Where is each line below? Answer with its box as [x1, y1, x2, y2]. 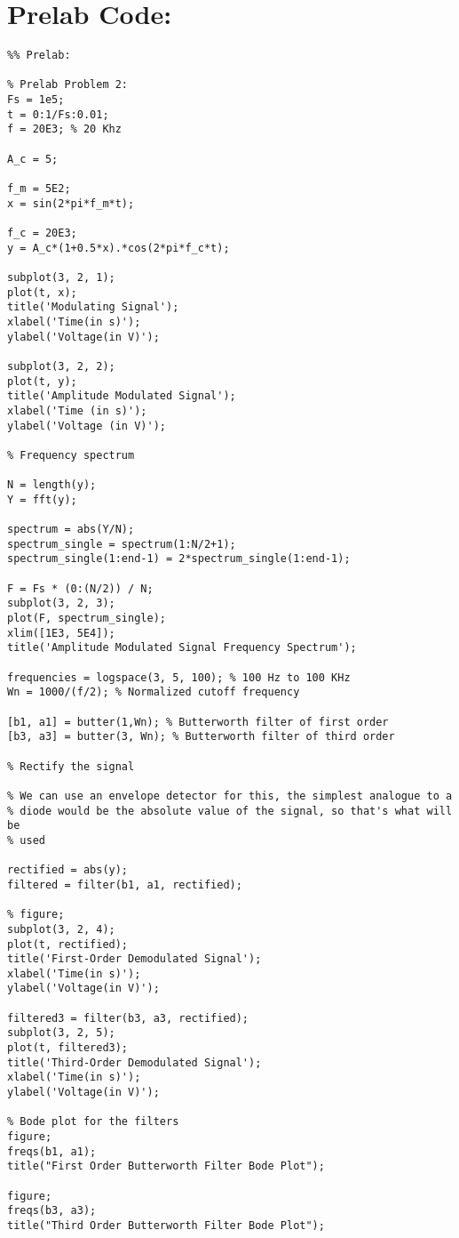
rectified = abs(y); [7, 864, 129, 877]
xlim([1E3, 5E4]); [7, 626, 115, 639]
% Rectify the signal [7, 760, 135, 773]
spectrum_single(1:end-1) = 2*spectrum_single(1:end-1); [7, 552, 351, 566]
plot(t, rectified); [7, 937, 129, 951]
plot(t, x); [7, 285, 77, 299]
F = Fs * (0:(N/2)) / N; [7, 582, 154, 595]
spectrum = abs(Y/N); [7, 523, 135, 536]
